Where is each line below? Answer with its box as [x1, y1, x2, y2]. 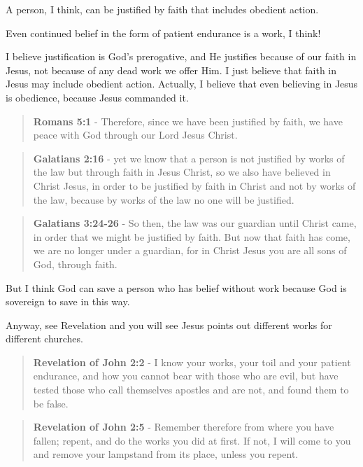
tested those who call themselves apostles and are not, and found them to [33, 382, 349, 397]
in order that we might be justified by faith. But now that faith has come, [33, 229, 350, 244]
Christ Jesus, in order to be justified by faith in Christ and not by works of [33, 178, 356, 193]
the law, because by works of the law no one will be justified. [33, 192, 294, 207]
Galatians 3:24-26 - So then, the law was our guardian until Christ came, [33, 216, 357, 230]
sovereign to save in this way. [6, 294, 130, 309]
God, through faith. [33, 256, 118, 271]
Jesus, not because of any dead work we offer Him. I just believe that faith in [6, 62, 337, 77]
